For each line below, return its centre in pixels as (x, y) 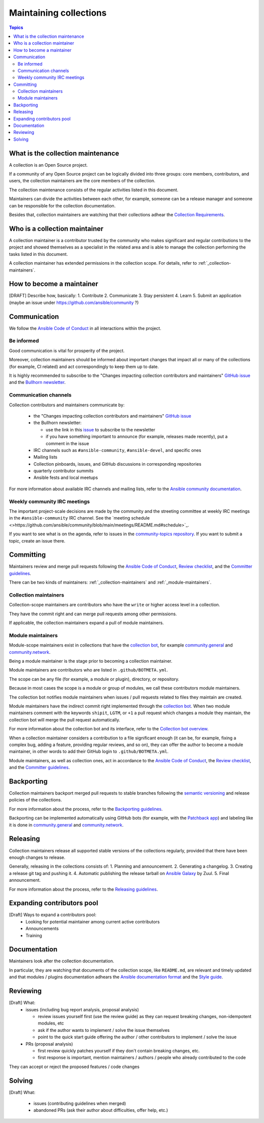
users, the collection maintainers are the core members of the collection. (82, 181)
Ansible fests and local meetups (66, 477)
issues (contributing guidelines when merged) (80, 1103)
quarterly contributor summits (64, 471)
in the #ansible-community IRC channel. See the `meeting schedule (79, 518)
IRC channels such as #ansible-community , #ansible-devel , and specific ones (117, 450)
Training (34, 935)
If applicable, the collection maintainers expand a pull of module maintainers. (86, 623)
